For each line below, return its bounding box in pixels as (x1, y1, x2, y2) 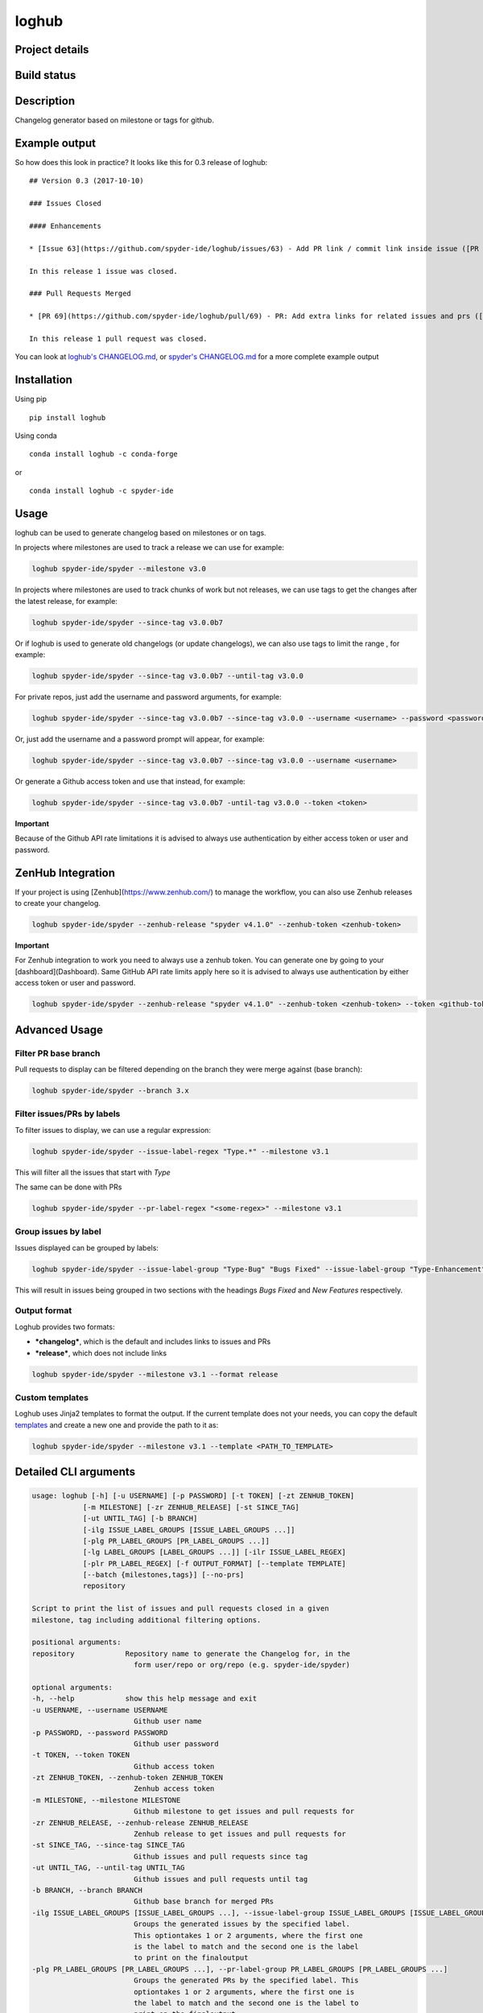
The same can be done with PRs (14, 1182, 122, 1192)
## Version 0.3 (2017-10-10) (29, 176, 144, 185)
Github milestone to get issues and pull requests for (133, 1807, 355, 1816)
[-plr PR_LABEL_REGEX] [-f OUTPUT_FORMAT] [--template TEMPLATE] (82, 1559, 346, 1568)
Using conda (14, 431, 58, 440)
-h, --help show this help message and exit (31, 1694, 258, 1703)
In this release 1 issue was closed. (29, 267, 179, 275)
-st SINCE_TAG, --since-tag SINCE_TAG (31, 1841, 185, 1850)
